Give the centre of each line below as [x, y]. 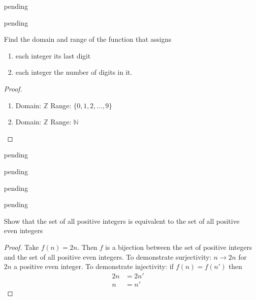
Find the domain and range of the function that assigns [88, 39]
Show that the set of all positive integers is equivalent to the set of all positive [122, 221]
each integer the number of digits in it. [74, 72]
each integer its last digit [53, 55]
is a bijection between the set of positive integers [178, 247]
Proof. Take [21, 247]
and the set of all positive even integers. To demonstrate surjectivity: [108, 256]
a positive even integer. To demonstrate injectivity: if [94, 266]
